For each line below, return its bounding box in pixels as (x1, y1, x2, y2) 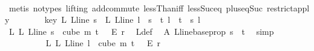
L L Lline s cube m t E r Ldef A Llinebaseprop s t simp (8, 25, 274, 37)
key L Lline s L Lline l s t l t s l (44, 13, 201, 26)
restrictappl (266, 1, 310, 14)
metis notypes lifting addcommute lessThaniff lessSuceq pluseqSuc (8, 1, 263, 14)
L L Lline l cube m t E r (45, 37, 161, 49)
